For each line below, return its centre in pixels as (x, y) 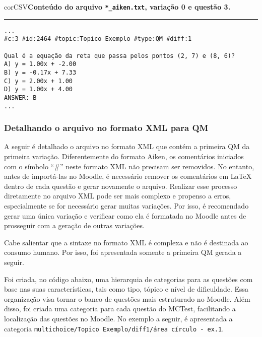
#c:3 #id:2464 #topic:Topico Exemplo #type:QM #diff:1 (98, 39)
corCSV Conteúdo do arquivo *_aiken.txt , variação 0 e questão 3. (117, 7)
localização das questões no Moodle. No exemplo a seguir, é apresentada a (118, 318)
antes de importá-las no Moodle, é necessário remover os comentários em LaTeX (128, 176)
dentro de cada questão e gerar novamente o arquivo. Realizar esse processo (121, 186)
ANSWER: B (20, 97)
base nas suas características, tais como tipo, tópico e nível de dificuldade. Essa (126, 289)
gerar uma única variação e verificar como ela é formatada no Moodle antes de (125, 215)
